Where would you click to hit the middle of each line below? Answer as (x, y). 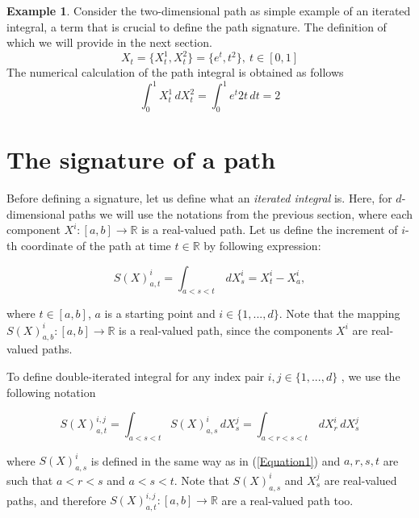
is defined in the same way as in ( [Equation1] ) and (216, 460)
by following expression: (262, 246)
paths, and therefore (57, 500)
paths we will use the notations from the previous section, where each (241, 213)
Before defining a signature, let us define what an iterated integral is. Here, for (199, 198)
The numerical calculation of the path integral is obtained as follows (175, 72)
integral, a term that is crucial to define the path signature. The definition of (197, 26)
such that (30, 480)
